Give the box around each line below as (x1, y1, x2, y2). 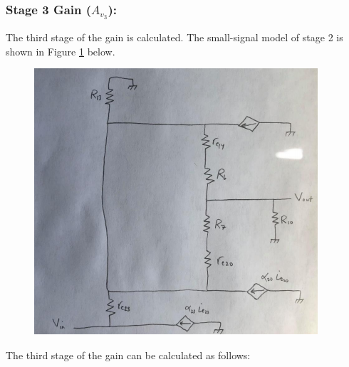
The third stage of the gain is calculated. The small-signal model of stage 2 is (6, 30, 343, 45)
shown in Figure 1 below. (6, 43, 115, 58)
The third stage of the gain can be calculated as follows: (6, 347, 251, 362)
